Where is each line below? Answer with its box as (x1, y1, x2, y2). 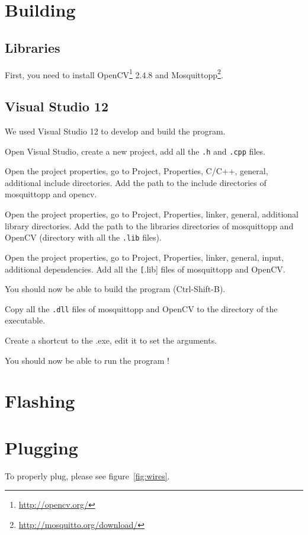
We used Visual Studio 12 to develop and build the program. (5, 125, 226, 137)
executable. (5, 314, 46, 326)
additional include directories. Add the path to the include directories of (5, 176, 267, 188)
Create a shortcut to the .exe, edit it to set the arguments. (5, 334, 217, 346)
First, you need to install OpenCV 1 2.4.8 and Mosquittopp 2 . (5, 66, 223, 81)
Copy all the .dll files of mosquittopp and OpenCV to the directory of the (5, 302, 278, 315)
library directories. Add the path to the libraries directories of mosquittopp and (5, 219, 294, 232)
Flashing (5, 389, 75, 413)
